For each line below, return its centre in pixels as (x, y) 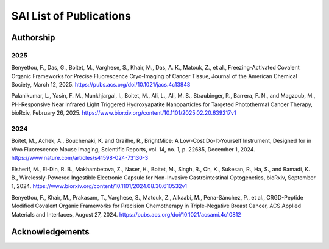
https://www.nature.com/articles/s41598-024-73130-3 (80, 158)
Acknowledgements (50, 232)
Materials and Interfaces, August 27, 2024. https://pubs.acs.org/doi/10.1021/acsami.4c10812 (126, 214)
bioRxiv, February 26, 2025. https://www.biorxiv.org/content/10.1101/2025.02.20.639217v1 (124, 113)
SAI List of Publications (71, 16)
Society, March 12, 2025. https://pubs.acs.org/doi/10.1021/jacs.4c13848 (101, 85)
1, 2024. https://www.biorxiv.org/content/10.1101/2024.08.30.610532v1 (99, 186)
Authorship (33, 38)
